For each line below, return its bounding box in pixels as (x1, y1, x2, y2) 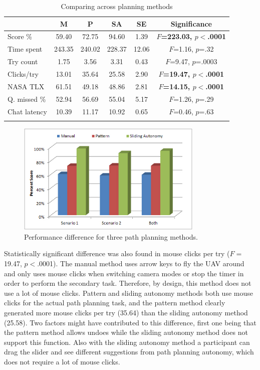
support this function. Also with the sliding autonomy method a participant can (4, 336, 250, 347)
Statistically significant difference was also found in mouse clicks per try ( (4, 248, 230, 259)
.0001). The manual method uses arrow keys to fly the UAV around (37, 258, 244, 269)
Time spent (8, 44, 43, 54)
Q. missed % (8, 93, 46, 104)
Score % (8, 31, 33, 42)
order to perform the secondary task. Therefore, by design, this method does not (4, 278, 251, 288)
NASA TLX (8, 81, 45, 91)
